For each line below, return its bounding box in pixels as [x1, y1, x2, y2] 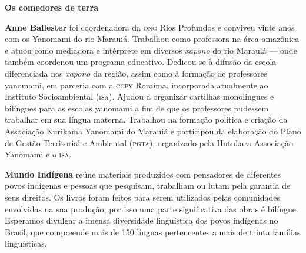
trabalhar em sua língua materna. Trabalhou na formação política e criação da [5, 113, 288, 126]
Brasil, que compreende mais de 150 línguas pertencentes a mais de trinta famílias [5, 225, 301, 238]
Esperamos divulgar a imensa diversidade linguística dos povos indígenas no [5, 214, 278, 226]
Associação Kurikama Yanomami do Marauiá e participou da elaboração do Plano [5, 124, 301, 137]
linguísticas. [5, 237, 47, 249]
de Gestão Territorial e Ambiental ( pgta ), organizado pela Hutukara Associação [5, 136, 293, 149]
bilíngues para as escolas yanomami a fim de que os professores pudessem [5, 101, 269, 114]
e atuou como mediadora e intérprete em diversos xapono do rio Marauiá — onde [5, 44, 297, 56]
